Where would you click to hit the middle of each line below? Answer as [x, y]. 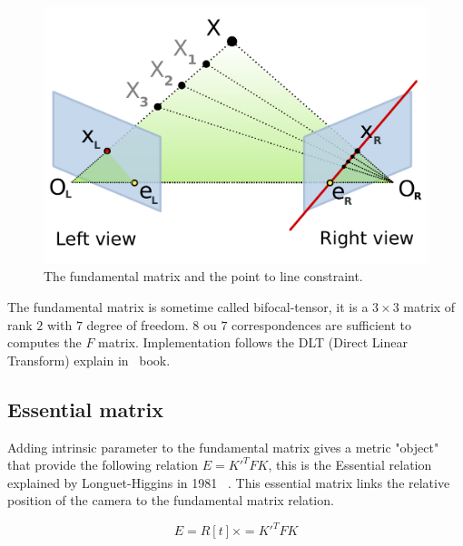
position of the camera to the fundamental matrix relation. [171, 500]
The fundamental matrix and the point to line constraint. [203, 276]
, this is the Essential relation [350, 465]
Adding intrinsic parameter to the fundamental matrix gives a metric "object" [223, 447]
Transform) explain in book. [89, 360]
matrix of [429, 306]
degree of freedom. [138, 324]
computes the [44, 342]
